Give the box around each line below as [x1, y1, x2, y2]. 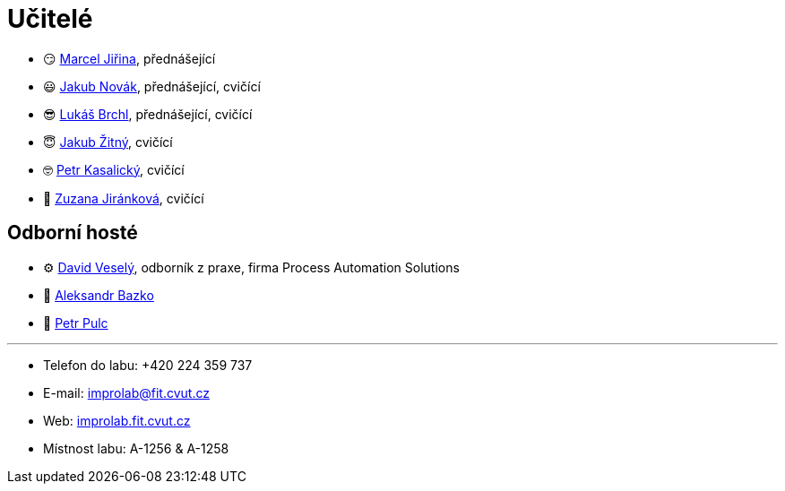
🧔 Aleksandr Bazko [43, 287, 154, 303]
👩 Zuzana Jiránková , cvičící [43, 190, 204, 206]
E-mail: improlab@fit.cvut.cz [43, 384, 210, 401]
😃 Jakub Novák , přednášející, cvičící [43, 78, 261, 94]
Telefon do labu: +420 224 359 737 [43, 357, 253, 373]
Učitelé [7, 4, 93, 34]
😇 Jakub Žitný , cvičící [43, 134, 173, 150]
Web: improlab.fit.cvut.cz [43, 412, 191, 428]
